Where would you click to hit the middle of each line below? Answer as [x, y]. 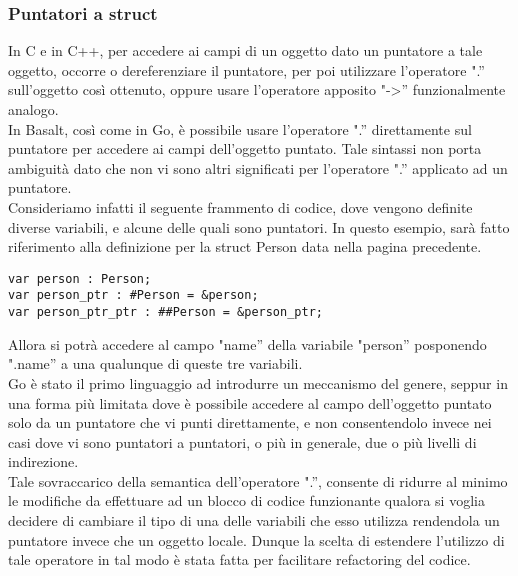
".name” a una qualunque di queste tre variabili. [155, 363]
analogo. [33, 109]
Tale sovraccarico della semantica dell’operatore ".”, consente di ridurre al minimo [258, 480]
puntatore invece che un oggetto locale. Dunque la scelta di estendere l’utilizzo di [256, 539]
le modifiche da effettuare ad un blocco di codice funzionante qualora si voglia [246, 500]
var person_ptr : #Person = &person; [133, 295]
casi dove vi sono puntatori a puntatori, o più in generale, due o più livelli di [242, 441]
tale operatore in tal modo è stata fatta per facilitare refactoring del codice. [239, 559]
